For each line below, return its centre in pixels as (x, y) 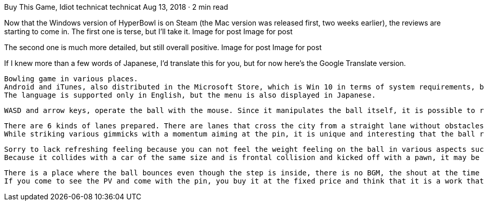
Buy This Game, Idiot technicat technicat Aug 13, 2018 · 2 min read (116, 7)
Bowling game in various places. (71, 79)
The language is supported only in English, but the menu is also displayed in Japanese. (190, 95)
